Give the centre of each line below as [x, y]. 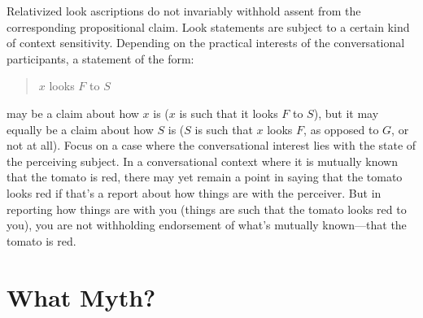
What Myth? [81, 296]
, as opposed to [341, 129]
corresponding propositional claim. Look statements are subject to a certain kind [208, 26]
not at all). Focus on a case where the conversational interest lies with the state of [211, 145]
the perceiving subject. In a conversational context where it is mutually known [203, 161]
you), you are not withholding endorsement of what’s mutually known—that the [207, 225]
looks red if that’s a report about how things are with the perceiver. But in [194, 192]
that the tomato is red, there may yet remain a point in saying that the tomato [205, 177]
